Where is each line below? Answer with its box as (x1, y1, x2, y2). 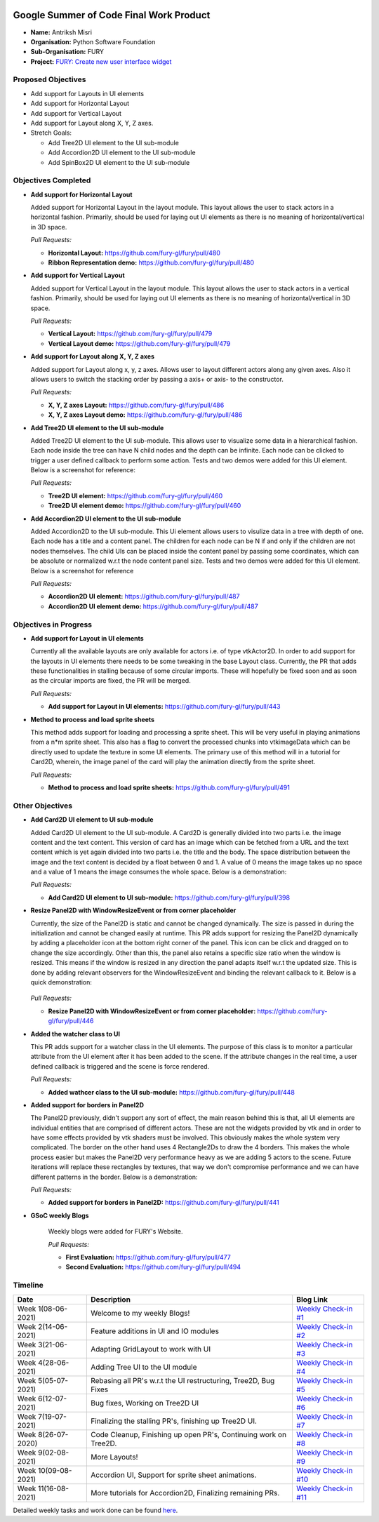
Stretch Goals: (30, 128, 72, 137)
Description (90, 1295, 131, 1304)
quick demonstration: (30, 977, 93, 986)
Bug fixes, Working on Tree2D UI (90, 1398, 199, 1408)
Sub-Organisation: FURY (30, 48, 105, 56)
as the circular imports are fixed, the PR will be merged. (30, 676, 191, 685)
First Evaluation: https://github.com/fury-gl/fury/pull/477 (65, 1253, 231, 1261)
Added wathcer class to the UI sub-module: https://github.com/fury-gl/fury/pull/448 (48, 1088, 295, 1096)
